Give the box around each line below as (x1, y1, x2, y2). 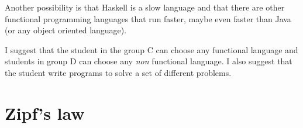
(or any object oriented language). (5, 24, 127, 36)
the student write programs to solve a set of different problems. (5, 66, 232, 78)
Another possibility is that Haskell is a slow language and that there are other (5, 1, 285, 13)
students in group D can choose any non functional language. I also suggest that (5, 55, 292, 67)
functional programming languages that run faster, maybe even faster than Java (5, 12, 291, 25)
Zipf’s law (5, 101, 85, 124)
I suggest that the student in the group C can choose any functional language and (5, 43, 298, 56)
